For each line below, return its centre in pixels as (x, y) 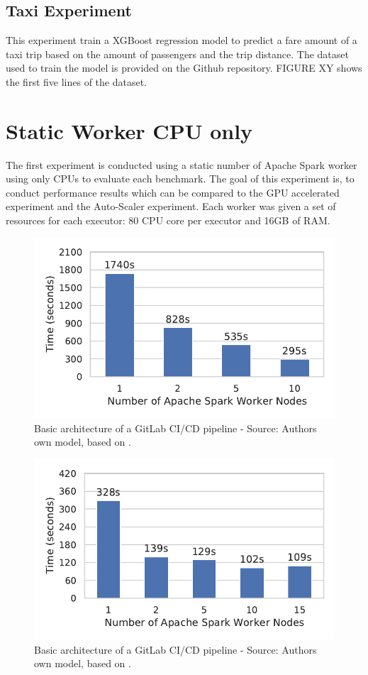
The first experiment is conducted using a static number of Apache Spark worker (182, 164)
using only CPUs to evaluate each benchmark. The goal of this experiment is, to (180, 179)
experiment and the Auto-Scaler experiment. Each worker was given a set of (171, 206)
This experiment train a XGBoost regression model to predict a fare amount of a (182, 40)
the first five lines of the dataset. (76, 81)
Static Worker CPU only (129, 130)
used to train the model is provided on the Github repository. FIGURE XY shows (184, 68)
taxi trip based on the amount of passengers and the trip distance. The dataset (177, 54)
